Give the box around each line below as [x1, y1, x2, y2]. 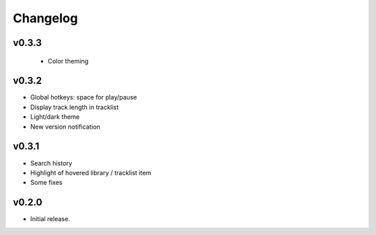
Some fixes [30, 178, 63, 187]
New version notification [30, 122, 101, 131]
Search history [30, 159, 72, 167]
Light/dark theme [30, 113, 80, 121]
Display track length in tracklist [30, 103, 119, 111]
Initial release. [30, 215, 70, 223]
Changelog [13, 10, 78, 26]
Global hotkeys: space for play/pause [30, 93, 137, 102]
